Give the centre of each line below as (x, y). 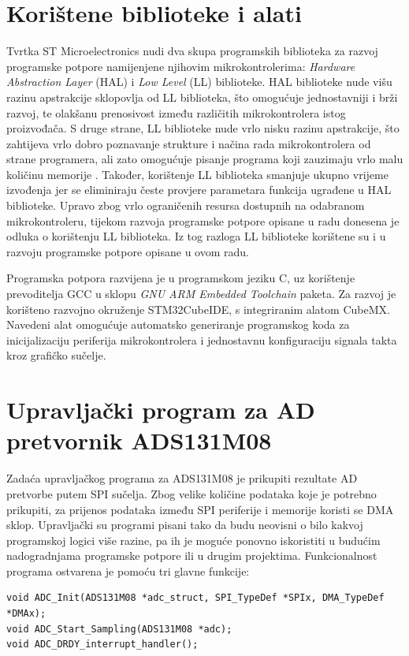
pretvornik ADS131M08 (139, 440)
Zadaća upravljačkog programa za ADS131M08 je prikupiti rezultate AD (182, 478)
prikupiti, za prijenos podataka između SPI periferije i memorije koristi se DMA (200, 509)
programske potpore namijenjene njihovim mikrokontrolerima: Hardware (181, 66)
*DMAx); (26, 614)
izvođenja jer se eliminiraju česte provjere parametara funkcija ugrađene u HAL (199, 190)
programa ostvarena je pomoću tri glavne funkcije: (128, 570)
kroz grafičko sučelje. (56, 355)
